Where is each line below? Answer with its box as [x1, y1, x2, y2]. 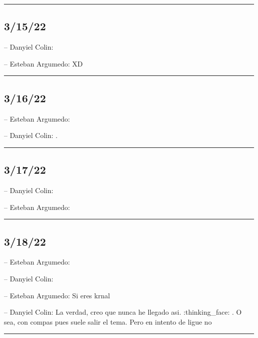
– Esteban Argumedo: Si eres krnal [4, 290, 110, 300]
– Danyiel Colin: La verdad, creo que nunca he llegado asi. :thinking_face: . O [4, 307, 242, 317]
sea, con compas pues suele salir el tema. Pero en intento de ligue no [4, 316, 212, 327]
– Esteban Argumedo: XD [4, 58, 83, 68]
